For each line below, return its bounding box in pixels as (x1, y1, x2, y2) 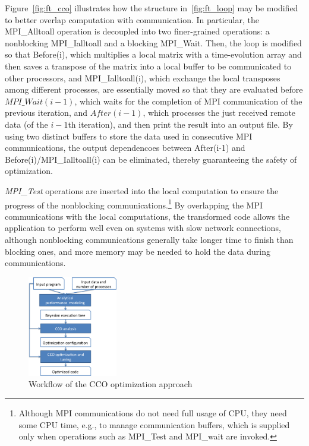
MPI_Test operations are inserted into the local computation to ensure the (5, 184, 279, 197)
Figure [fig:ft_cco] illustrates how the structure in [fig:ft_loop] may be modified (5, 2, 298, 14)
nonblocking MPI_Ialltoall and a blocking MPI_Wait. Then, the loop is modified (5, 36, 302, 49)
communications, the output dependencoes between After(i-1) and (5, 141, 245, 154)
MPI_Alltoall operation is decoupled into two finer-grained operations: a (5, 25, 270, 37)
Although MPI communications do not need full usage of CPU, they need (18, 407, 287, 419)
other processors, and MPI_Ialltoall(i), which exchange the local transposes (5, 71, 280, 84)
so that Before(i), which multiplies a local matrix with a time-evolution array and (5, 48, 302, 61)
